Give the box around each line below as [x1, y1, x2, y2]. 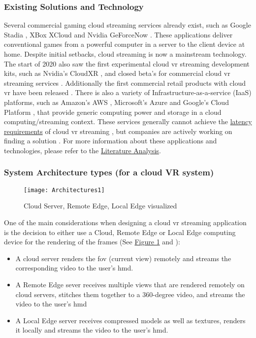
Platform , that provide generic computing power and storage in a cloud [4, 106, 222, 117]
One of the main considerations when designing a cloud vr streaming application [4, 217, 247, 227]
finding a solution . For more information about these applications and [4, 135, 217, 146]
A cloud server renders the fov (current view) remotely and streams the [15, 253, 231, 263]
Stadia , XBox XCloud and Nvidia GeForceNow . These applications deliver [4, 29, 233, 39]
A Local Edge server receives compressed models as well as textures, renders [15, 315, 246, 325]
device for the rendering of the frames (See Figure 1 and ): [4, 237, 180, 247]
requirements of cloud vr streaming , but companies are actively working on [4, 126, 232, 136]
